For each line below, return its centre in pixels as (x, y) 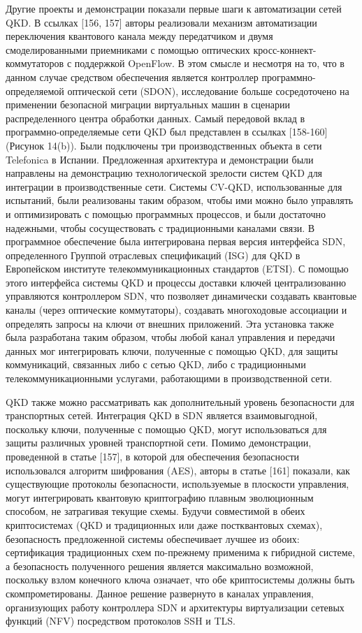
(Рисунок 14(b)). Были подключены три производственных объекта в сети (164, 145)
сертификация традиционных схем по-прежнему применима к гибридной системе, (180, 552)
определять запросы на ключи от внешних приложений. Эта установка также (170, 323)
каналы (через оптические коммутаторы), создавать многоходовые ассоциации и (176, 310)
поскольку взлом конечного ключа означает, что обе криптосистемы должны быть (180, 580)
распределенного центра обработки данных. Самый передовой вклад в (155, 118)
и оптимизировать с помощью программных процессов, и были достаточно (166, 213)
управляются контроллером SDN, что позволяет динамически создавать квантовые (181, 296)
